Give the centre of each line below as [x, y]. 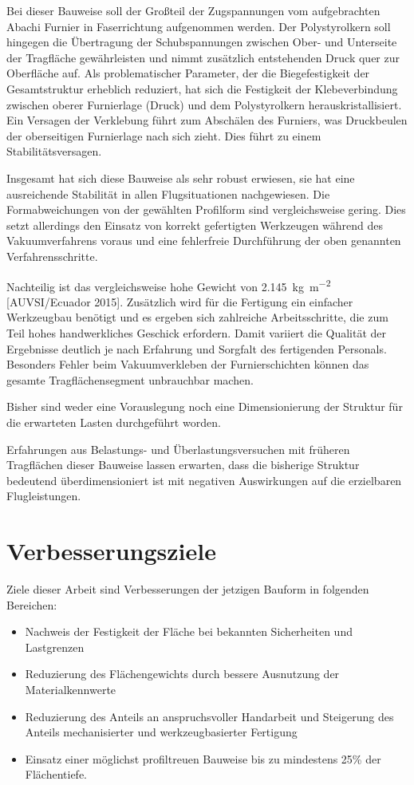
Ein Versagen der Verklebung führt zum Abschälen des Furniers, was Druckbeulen [207, 120]
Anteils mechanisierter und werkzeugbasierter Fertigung [161, 732]
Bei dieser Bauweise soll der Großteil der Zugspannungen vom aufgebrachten [193, 10]
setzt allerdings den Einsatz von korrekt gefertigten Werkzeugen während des [195, 225]
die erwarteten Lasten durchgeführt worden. [114, 422]
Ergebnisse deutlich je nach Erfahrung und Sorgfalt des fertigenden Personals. [197, 348]
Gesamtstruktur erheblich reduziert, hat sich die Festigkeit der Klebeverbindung [202, 88]
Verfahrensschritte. [52, 256]
